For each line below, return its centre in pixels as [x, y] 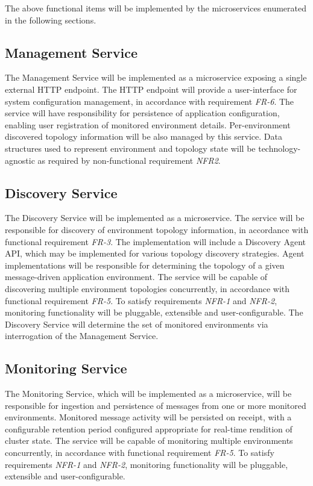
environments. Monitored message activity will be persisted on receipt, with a [148, 417]
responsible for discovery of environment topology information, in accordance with [157, 229]
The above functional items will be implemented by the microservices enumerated [156, 8]
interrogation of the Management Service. [82, 336]
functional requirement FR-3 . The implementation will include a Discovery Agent [155, 241]
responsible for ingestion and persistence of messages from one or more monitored [156, 405]
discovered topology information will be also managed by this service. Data [144, 136]
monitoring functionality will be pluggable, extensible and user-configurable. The [154, 312]
